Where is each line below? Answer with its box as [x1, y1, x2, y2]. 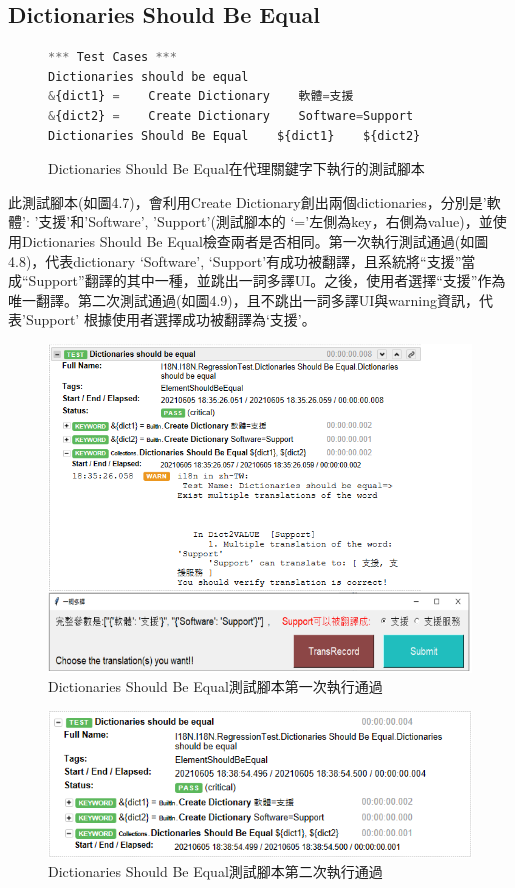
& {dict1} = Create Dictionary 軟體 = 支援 [48, 89, 354, 104]
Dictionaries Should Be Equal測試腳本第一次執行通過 [48, 676, 383, 697]
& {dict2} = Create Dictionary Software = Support [48, 108, 414, 123]
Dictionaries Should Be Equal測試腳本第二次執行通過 [48, 861, 383, 882]
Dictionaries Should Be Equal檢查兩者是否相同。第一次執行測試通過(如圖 [21, 230, 489, 251]
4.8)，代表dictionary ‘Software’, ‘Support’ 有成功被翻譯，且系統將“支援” [8, 250, 462, 271]
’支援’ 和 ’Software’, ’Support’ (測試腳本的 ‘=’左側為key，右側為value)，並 [34, 211, 493, 232]
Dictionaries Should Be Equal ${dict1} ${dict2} [48, 128, 421, 143]
